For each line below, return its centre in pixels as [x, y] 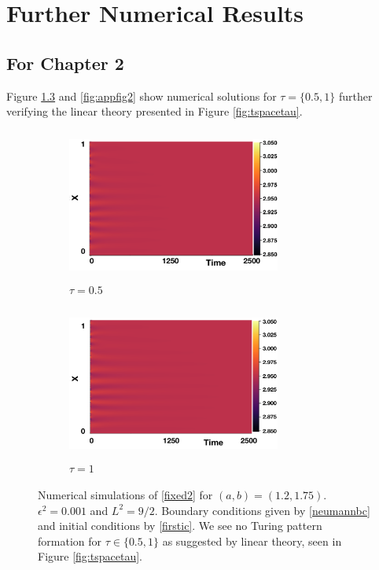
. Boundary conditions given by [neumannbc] [262, 510]
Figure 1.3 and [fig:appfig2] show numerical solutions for [142, 96]
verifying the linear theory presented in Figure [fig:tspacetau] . [155, 111]
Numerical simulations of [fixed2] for [125, 495]
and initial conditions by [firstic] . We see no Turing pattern [180, 526]
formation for [70, 541]
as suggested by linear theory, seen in [252, 541]
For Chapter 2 [65, 63]
